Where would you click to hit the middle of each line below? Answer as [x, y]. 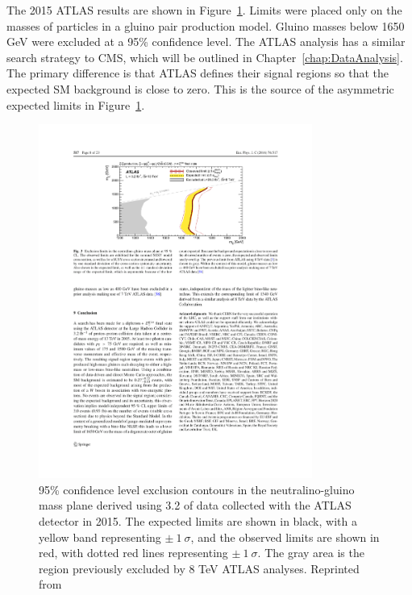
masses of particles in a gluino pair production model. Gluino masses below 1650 [206, 25]
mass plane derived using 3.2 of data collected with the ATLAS [195, 505]
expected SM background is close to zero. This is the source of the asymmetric [200, 88]
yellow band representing [100, 537]
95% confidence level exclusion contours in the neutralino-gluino [197, 489]
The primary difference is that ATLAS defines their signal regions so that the [198, 73]
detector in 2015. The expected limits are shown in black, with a [198, 521]
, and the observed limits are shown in [285, 537]
